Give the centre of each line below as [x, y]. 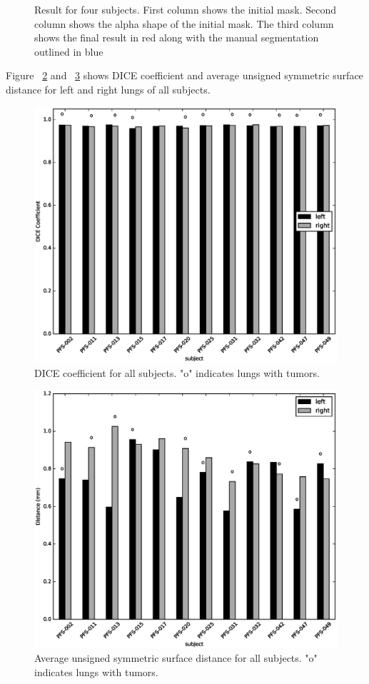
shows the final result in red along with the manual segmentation [177, 37]
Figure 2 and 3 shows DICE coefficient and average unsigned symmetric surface [184, 75]
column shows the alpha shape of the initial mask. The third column [184, 23]
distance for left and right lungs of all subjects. [108, 89]
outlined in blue [69, 51]
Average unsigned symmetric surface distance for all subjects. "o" [176, 658]
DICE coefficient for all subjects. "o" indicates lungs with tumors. [177, 372]
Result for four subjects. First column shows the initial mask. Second [185, 9]
